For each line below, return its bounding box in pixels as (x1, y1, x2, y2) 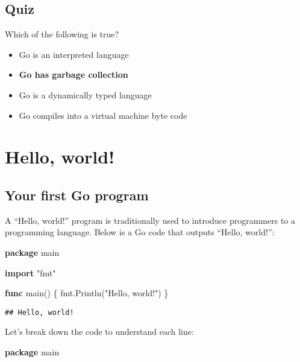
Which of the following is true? (5, 28, 119, 40)
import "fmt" (5, 266, 56, 279)
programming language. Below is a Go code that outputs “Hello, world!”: (5, 226, 275, 238)
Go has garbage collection (19, 68, 128, 81)
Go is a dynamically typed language (19, 88, 152, 101)
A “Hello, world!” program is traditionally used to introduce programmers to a (5, 214, 296, 226)
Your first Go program (5, 185, 149, 204)
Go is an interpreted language (19, 48, 129, 60)
